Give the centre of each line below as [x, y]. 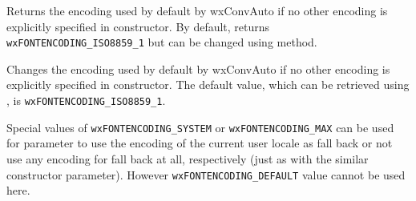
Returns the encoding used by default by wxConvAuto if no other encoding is [197, 10]
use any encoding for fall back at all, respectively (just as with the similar [188, 158]
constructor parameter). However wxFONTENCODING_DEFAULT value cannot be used [206, 174]
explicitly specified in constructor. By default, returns [138, 26]
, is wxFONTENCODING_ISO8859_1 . [86, 100]
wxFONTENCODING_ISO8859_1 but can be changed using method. [162, 42]
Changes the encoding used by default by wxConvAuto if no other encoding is [198, 68]
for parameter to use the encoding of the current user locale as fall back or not [200, 143]
